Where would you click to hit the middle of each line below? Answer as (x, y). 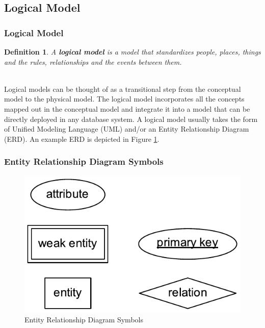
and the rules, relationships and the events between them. (93, 61)
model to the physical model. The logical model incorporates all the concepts (124, 99)
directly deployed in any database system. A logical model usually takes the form (131, 119)
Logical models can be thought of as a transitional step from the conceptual (123, 89)
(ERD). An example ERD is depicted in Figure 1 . (82, 138)
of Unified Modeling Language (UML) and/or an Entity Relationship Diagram (127, 129)
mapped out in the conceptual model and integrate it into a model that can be (127, 108)
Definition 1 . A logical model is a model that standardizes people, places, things (132, 52)
